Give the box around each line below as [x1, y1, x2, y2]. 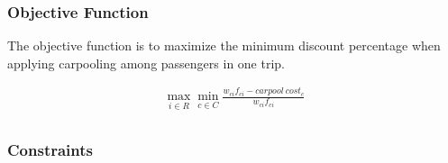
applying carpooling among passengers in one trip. [7, 53, 285, 72]
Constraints [7, 138, 93, 160]
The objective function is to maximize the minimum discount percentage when [7, 36, 441, 55]
